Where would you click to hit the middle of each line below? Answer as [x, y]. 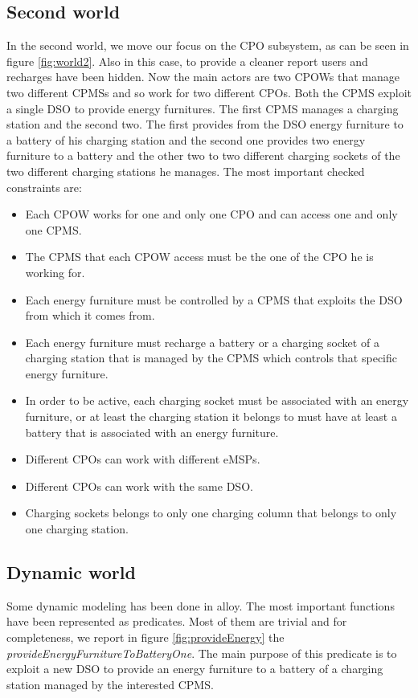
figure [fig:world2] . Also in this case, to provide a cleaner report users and [187, 61]
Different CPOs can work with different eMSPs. [143, 459]
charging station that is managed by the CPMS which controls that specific [211, 358]
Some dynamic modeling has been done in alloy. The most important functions [201, 605]
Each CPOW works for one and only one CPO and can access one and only [211, 214]
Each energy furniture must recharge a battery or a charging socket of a [202, 342]
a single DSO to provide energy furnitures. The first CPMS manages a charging [203, 108]
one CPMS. [53, 229]
